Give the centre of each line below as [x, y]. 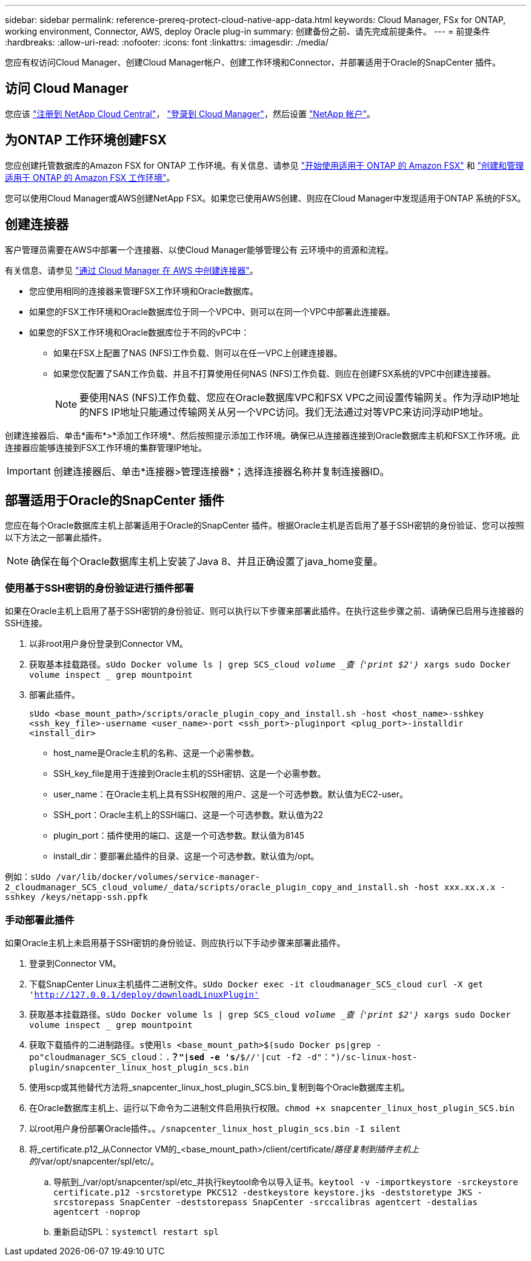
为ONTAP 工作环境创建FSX [86, 140]
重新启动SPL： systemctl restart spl [136, 1231]
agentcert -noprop [97, 1212]
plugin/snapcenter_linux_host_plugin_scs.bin [139, 1067]
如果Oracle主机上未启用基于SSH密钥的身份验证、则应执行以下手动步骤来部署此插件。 [175, 942]
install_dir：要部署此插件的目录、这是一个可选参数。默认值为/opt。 [186, 856]
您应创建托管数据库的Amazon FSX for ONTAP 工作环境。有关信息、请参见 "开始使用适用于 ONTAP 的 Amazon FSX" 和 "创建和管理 [265, 165]
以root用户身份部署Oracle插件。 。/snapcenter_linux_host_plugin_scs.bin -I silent [215, 1128]
